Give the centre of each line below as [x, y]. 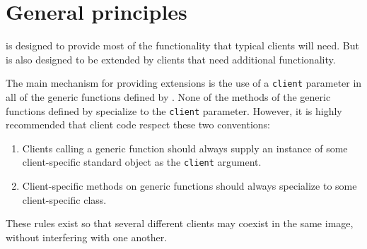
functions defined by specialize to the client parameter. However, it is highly [174, 110]
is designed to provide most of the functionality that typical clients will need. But [182, 45]
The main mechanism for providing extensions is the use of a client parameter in [184, 83]
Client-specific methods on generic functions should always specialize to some [190, 186]
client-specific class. [64, 199]
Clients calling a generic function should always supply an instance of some [185, 148]
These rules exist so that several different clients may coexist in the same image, [180, 223]
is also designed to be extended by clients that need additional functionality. [171, 59]
